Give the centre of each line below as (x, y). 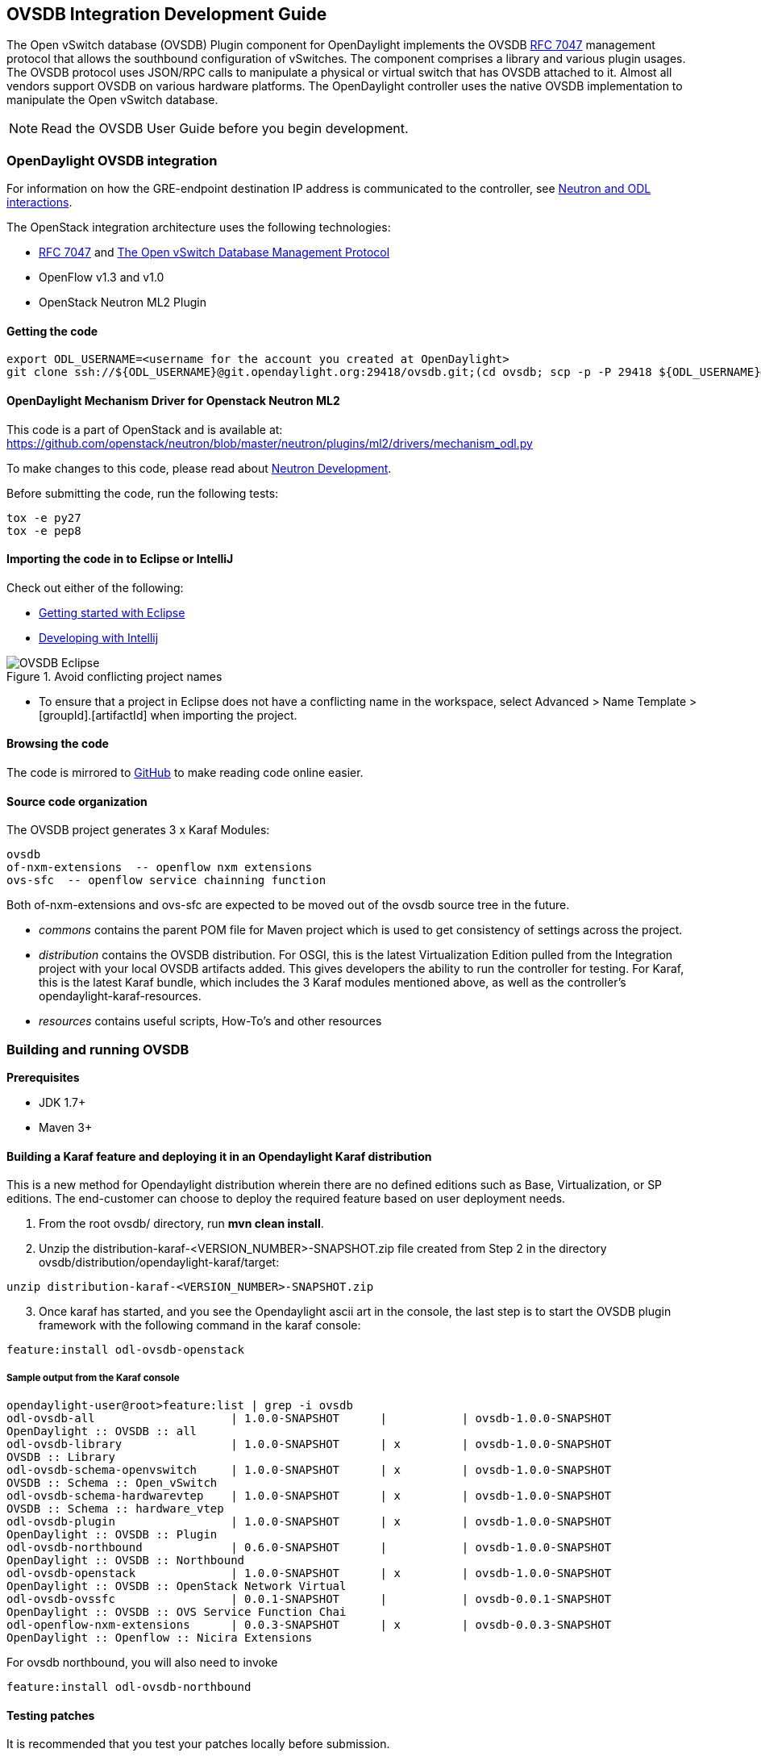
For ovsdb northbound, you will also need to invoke (142, 1663)
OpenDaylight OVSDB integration (112, 160)
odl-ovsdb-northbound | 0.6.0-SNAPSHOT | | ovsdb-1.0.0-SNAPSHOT (309, 1548)
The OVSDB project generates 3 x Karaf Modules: (138, 830)
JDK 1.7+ (62, 1103)
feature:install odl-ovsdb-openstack (126, 1350)
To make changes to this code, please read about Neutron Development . (199, 468)
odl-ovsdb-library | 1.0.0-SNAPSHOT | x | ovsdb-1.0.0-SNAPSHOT (309, 1444)
